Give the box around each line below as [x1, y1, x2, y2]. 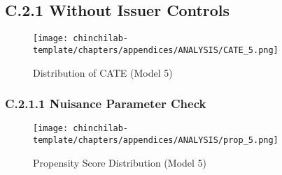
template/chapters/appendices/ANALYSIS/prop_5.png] [33, 135, 279, 145]
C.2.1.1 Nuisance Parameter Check [5, 95, 206, 112]
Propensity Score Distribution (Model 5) [33, 155, 207, 169]
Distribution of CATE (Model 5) [33, 65, 173, 79]
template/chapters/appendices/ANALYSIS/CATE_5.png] [33, 45, 279, 55]
